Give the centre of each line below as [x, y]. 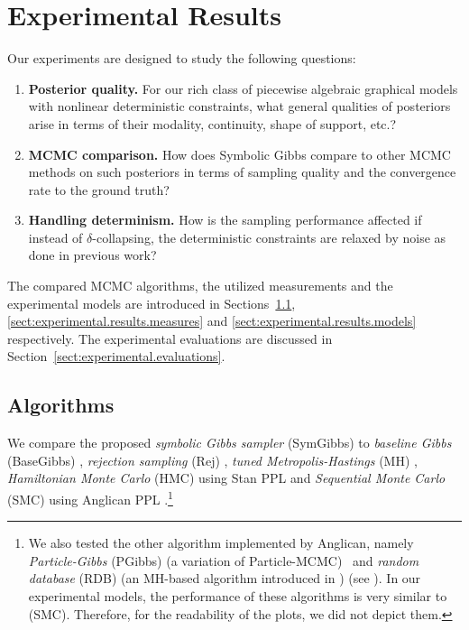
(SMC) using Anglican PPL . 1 [90, 498]
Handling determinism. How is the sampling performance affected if [225, 220]
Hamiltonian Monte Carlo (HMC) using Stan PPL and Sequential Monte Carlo [226, 478]
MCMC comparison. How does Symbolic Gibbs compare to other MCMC [239, 154]
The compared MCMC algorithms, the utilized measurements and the [200, 286]
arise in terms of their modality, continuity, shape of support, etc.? [212, 123]
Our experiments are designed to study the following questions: [182, 58]
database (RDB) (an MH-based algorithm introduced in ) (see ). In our [225, 578]
